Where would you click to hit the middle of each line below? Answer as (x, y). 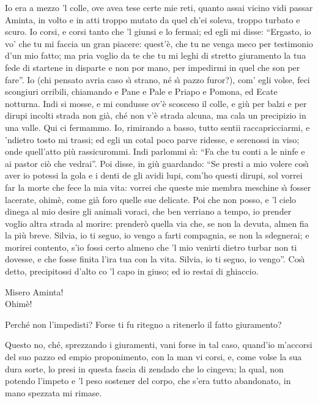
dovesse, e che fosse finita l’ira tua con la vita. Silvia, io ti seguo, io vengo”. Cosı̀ (155, 259)
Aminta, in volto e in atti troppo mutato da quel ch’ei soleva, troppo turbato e (153, 19)
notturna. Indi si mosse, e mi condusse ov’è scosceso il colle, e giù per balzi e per (156, 103)
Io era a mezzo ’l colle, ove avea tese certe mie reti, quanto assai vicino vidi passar (159, 7)
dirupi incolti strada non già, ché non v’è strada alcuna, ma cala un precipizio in (156, 115)
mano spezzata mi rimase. (54, 392)
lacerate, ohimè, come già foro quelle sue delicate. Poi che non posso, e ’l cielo (151, 199)
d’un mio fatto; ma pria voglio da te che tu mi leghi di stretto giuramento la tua (156, 55)
